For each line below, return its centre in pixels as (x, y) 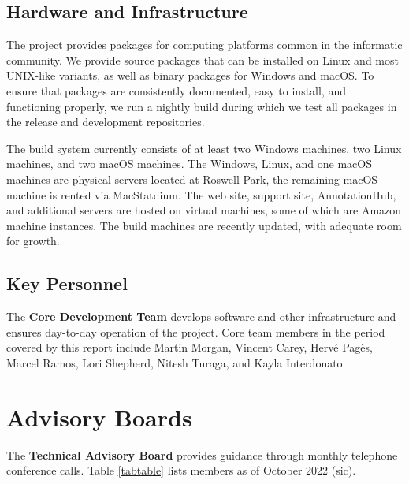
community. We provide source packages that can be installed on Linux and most (203, 60)
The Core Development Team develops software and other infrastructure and (201, 316)
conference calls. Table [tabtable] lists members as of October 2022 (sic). (181, 470)
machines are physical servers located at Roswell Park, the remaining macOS (192, 179)
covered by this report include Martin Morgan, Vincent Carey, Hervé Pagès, (190, 347)
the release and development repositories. (106, 122)
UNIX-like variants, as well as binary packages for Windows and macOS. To (190, 75)
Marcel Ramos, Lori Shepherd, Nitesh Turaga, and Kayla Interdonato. (176, 362)
